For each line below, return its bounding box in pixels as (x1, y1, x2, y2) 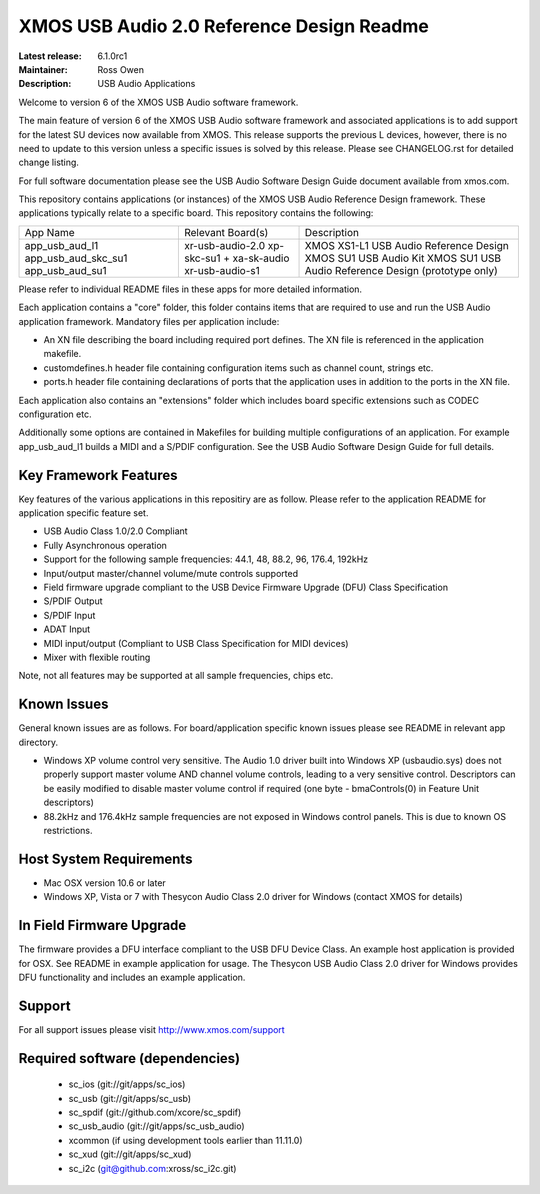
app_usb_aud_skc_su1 (24, 251, 128, 265)
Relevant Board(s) (183, 225, 269, 239)
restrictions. (43, 824, 94, 836)
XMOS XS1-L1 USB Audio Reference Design (304, 238, 509, 252)
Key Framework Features (18, 466, 178, 484)
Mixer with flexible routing (43, 651, 151, 663)
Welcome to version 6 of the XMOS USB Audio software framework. (18, 96, 299, 108)
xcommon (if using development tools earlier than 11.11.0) (68, 1134, 304, 1146)
